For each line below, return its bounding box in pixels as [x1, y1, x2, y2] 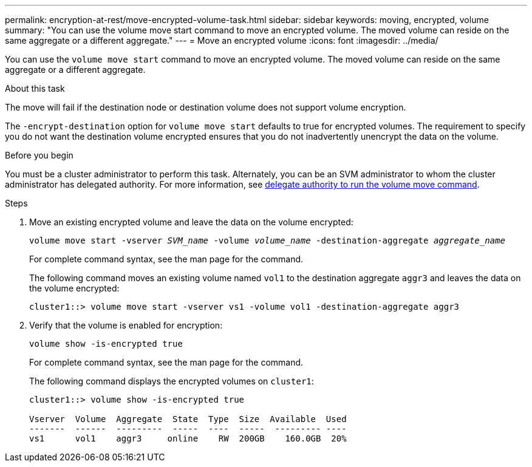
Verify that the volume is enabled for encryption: [29, 320, 223, 330]
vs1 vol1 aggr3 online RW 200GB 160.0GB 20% [29, 434, 347, 443]
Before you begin [5, 150, 73, 160]
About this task [5, 83, 65, 94]
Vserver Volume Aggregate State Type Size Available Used [29, 414, 347, 424]
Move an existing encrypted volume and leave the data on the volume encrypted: [29, 217, 353, 227]
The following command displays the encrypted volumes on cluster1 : [29, 376, 314, 386]
